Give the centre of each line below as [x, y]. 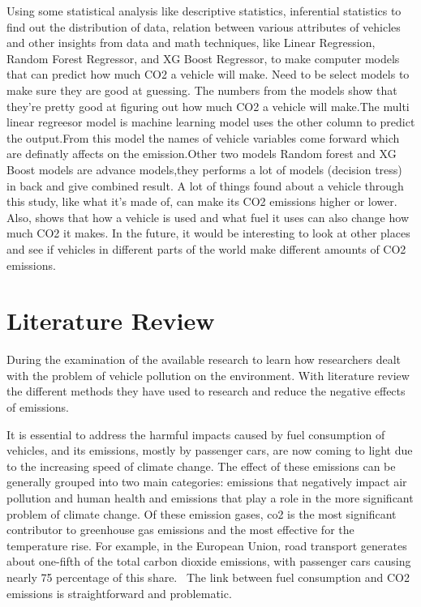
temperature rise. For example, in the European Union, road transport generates [207, 545]
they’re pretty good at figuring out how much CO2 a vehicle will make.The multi [208, 106]
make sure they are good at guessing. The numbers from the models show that [202, 90]
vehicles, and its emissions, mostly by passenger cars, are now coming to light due [210, 450]
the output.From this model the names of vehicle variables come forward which [203, 137]
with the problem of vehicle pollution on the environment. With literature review [208, 375]
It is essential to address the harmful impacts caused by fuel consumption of [196, 434]
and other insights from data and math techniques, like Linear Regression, [191, 43]
